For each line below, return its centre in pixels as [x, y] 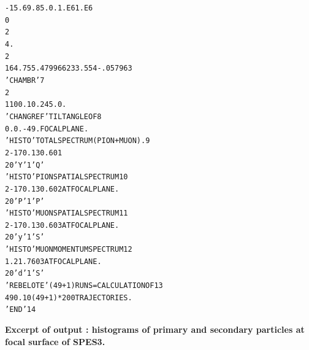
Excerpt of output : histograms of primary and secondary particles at [155, 329]
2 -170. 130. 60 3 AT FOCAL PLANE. [62, 225]
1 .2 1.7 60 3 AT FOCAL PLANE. [53, 261]
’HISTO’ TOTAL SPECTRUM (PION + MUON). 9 [78, 141]
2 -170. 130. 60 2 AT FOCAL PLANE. [62, 189]
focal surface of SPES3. [55, 341]
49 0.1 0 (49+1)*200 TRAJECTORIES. [69, 297]
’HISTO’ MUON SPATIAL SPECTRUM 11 [67, 213]
